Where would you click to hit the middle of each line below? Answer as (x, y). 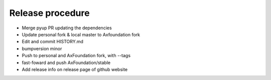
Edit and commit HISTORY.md (53, 42)
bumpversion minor (42, 48)
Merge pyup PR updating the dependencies (67, 28)
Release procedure (49, 13)
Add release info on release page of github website (75, 69)
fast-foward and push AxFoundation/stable (66, 63)
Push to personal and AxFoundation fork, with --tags (76, 56)
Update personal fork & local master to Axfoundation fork (81, 34)
